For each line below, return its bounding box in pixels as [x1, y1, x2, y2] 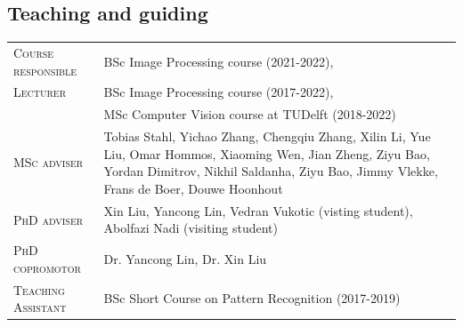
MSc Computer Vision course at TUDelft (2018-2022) [103, 105, 396, 124]
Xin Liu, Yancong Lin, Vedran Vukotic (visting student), [103, 201, 413, 219]
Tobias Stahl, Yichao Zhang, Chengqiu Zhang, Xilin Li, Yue [103, 127, 431, 146]
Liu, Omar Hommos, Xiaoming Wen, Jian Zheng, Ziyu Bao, [103, 144, 430, 163]
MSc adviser [13, 153, 84, 171]
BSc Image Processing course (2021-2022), [103, 52, 334, 70]
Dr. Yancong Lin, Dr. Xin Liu [103, 249, 267, 267]
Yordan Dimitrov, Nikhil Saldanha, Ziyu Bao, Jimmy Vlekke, [103, 162, 438, 180]
